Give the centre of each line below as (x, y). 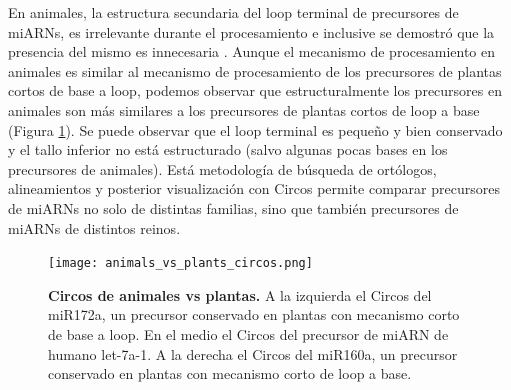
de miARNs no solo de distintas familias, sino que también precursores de (233, 207)
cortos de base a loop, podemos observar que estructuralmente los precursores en (255, 90)
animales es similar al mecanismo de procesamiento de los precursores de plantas (255, 70)
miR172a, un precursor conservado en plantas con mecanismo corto (254, 314)
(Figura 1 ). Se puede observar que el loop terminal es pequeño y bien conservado (255, 129)
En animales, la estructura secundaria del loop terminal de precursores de (233, 12)
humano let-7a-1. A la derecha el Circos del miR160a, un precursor (253, 353)
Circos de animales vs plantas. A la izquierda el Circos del (240, 294)
